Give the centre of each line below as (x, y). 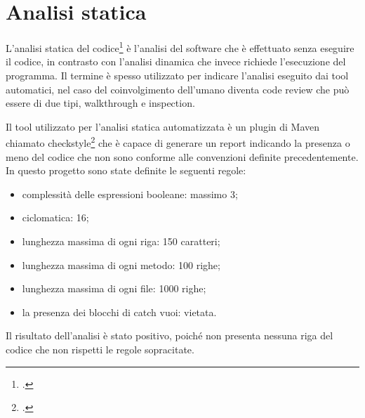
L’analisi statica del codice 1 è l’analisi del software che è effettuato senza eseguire (180, 47)
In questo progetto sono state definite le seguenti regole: (126, 170)
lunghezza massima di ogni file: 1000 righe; (114, 288)
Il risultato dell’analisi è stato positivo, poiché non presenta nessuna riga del (170, 335)
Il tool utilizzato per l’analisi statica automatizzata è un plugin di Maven (163, 126)
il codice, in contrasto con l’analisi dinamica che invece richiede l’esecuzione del (176, 61)
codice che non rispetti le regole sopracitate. (100, 349)
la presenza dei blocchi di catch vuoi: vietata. (119, 312)
